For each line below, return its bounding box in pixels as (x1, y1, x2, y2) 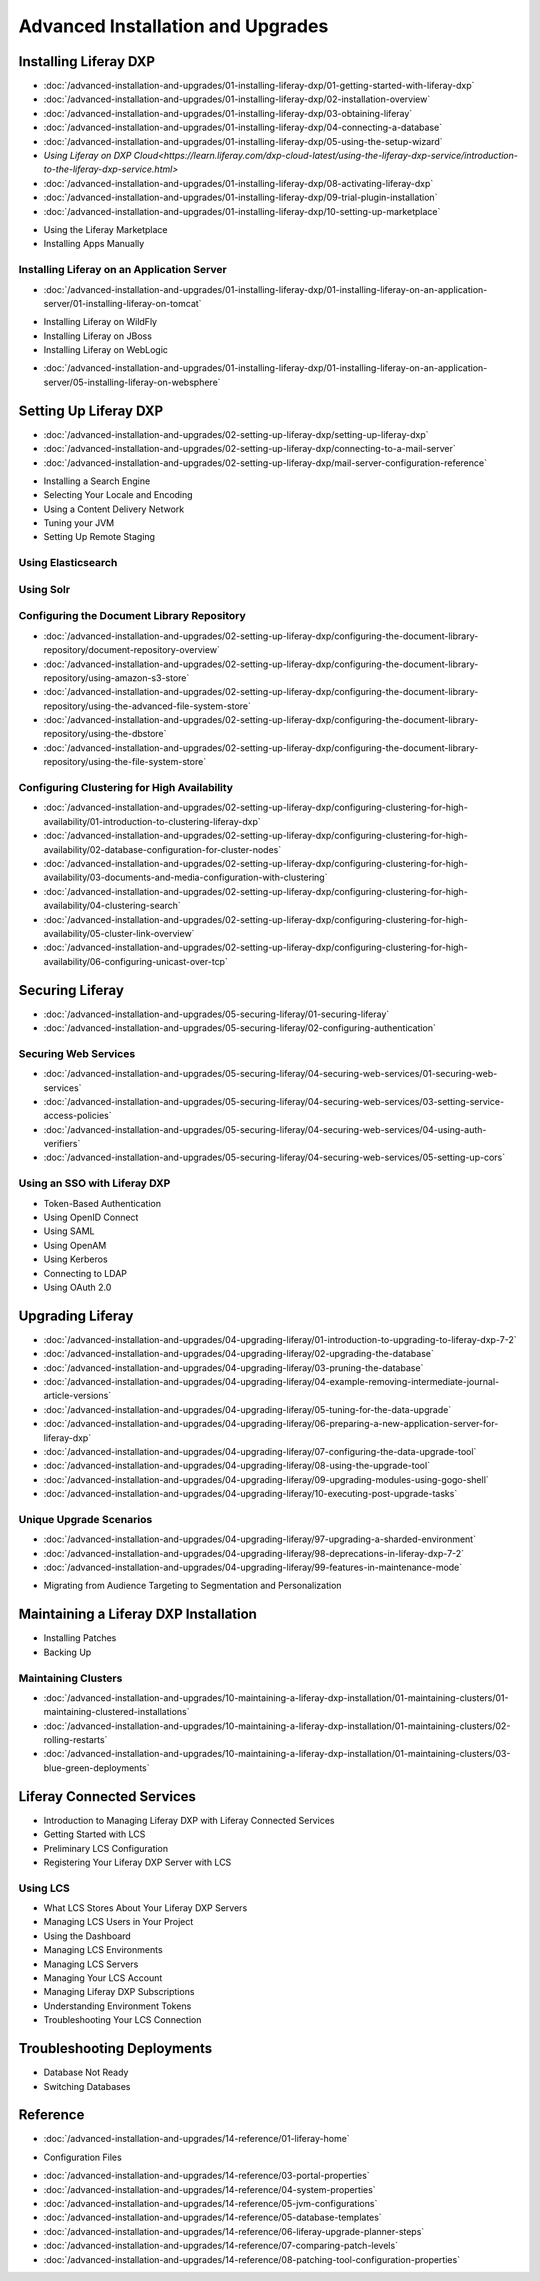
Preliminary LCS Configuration (43, 1842, 169, 1854)
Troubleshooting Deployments (18, 2040, 213, 2057)
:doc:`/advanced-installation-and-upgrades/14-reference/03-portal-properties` (43, 2170, 370, 2182)
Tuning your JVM (43, 517, 115, 529)
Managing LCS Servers (43, 1958, 139, 1970)
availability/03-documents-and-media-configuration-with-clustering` (43, 871, 328, 884)
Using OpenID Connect (43, 1211, 139, 1224)
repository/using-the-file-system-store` (43, 756, 207, 768)
